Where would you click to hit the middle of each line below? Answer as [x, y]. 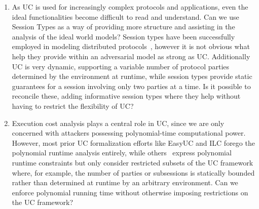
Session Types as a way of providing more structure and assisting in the [123, 27]
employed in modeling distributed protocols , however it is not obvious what [131, 46]
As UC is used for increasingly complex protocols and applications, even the [130, 7]
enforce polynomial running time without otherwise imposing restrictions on [130, 192]
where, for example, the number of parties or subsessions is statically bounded [133, 172]
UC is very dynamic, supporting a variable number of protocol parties [121, 66]
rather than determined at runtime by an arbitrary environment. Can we [125, 182]
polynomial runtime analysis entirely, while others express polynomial [122, 153]
